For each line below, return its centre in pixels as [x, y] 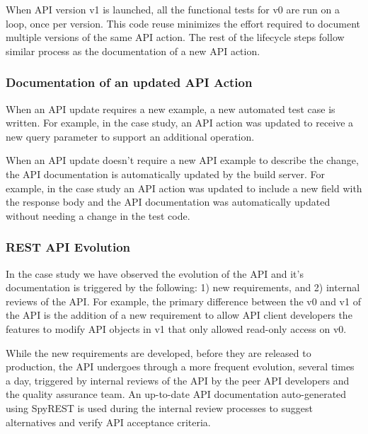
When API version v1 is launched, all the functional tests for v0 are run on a [173, 9]
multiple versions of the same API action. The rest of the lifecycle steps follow [175, 37]
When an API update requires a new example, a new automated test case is [171, 108]
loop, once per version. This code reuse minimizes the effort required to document [183, 23]
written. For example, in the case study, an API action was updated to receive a [180, 123]
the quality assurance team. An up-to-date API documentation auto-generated [176, 394]
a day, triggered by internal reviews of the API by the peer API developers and [178, 380]
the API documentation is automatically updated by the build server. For [166, 174]
